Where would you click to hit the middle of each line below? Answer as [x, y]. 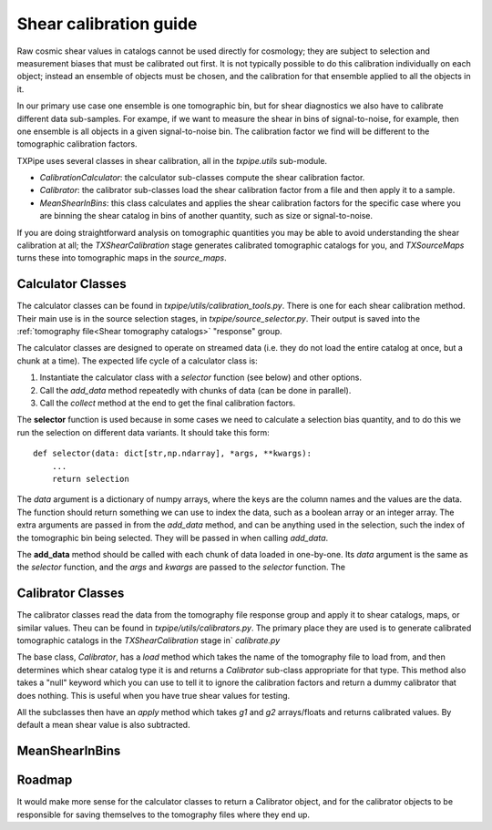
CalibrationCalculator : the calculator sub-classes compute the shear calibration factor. [202, 178]
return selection [90, 479]
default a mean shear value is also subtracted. [103, 725]
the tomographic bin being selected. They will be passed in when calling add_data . [173, 538]
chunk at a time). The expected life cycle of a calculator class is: [138, 361]
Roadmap [45, 780]
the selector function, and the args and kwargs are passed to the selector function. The [181, 567]
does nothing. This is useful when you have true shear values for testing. [154, 695]
